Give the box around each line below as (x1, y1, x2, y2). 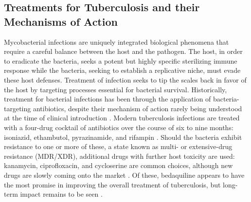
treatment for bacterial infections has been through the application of (4, 94, 211, 104)
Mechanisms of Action (4, 14, 118, 29)
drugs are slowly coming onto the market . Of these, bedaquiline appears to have (4, 169, 245, 180)
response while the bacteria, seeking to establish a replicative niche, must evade (4, 65, 241, 75)
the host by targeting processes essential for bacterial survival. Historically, (4, 84, 227, 94)
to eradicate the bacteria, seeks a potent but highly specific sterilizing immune (4, 55, 237, 66)
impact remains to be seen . (20, 189, 103, 199)
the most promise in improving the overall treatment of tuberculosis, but (4, 179, 221, 189)
